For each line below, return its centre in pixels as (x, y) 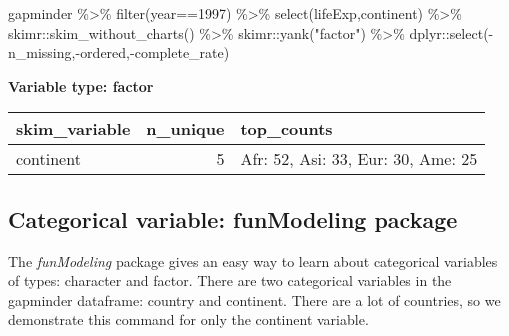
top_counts (286, 129)
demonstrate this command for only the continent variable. (188, 319)
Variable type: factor (81, 85)
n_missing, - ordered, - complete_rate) (119, 52)
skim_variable (73, 129)
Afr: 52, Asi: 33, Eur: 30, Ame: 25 (359, 159)
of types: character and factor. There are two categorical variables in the (230, 280)
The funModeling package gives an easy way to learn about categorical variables (253, 260)
